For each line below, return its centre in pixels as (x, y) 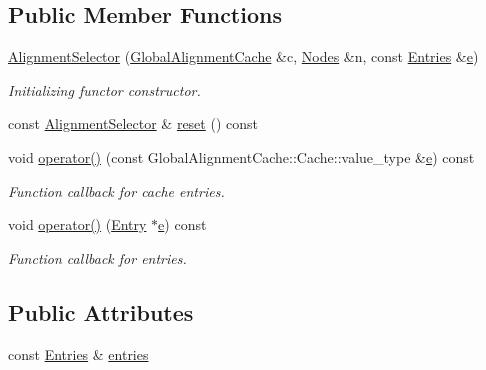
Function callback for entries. (97, 257)
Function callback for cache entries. (116, 190)
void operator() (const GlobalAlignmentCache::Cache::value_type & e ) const (241, 156)
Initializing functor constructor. (104, 89)
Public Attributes (101, 311)
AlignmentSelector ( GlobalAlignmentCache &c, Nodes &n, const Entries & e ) (243, 56)
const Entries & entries (78, 353)
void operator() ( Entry (77, 224)
